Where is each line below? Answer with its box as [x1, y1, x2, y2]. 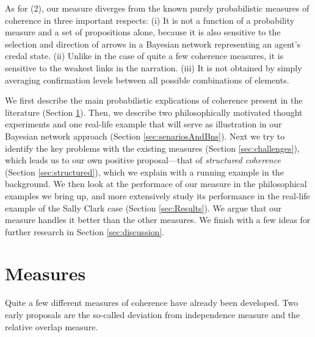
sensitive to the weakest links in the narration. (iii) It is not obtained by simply [5, 61, 302, 74]
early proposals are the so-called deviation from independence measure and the [5, 308, 300, 321]
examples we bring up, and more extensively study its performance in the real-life [5, 189, 310, 202]
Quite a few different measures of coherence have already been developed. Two [5, 296, 299, 309]
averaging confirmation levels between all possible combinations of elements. [5, 73, 289, 86]
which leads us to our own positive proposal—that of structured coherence [5, 154, 281, 166]
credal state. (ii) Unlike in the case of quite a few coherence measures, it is [5, 49, 284, 62]
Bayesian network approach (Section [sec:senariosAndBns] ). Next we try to [5, 129, 285, 142]
